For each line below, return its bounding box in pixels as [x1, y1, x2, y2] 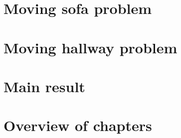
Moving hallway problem [3, 37, 178, 57]
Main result [3, 76, 85, 96]
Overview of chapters [3, 115, 152, 136]
